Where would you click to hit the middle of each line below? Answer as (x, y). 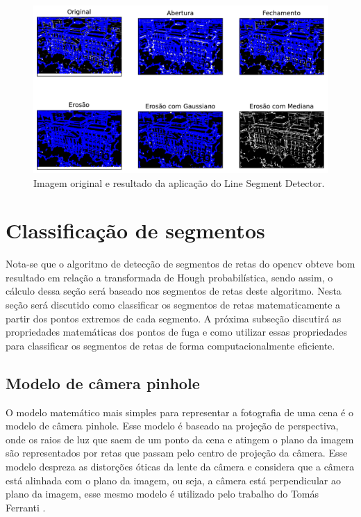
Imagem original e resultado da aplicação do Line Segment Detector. (179, 182)
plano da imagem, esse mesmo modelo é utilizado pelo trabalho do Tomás (162, 494)
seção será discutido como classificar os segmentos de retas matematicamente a (173, 305)
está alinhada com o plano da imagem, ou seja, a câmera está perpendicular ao (173, 480)
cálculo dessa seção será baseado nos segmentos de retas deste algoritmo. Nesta (174, 291)
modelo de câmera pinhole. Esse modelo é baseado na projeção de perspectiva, (172, 426)
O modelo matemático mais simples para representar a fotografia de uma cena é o (179, 412)
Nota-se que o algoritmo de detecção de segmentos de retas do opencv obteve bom (180, 264)
